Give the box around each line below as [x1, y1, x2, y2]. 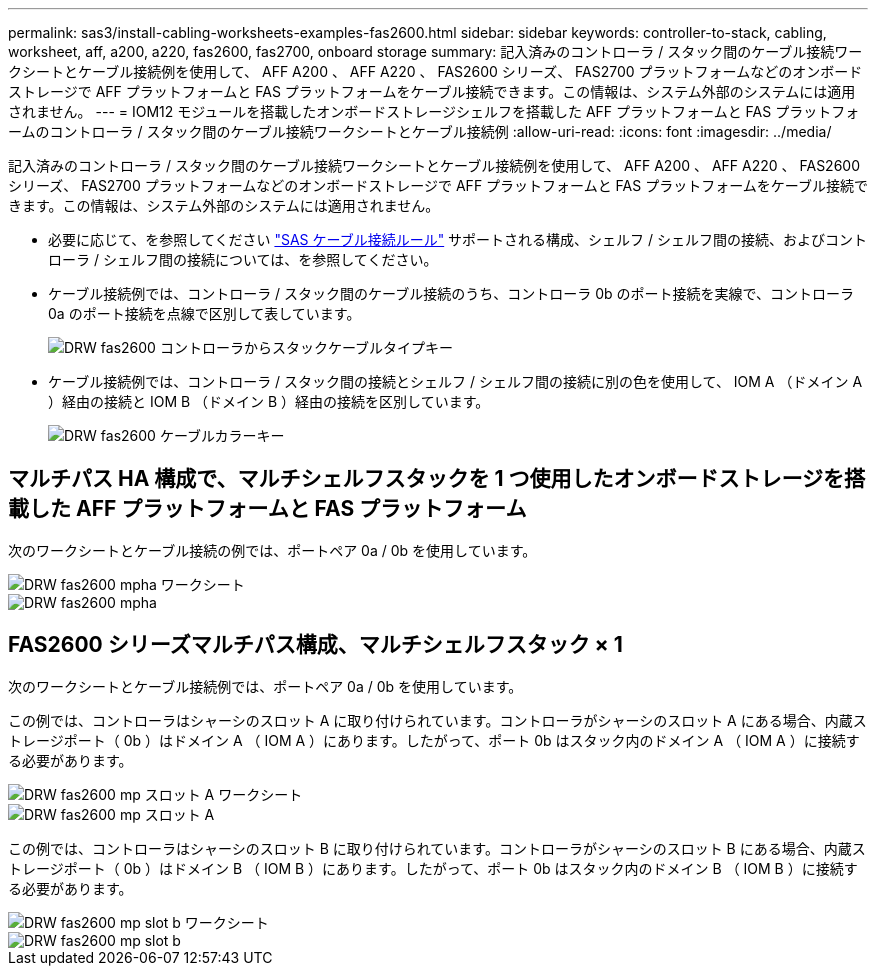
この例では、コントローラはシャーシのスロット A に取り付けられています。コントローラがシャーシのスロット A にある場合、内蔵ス [8, 711, 867, 729]
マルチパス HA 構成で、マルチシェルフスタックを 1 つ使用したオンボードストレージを [8, 466, 845, 492]
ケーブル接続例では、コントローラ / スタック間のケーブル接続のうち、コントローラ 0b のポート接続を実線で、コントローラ [48, 285, 854, 302]
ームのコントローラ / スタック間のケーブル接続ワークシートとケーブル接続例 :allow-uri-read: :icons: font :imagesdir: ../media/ [8, 123, 832, 140]
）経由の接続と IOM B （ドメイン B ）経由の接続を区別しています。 [48, 393, 490, 410]
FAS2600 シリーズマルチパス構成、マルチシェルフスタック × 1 [8, 632, 623, 658]
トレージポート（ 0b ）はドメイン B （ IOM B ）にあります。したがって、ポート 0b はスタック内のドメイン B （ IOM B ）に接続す [8, 859, 858, 877]
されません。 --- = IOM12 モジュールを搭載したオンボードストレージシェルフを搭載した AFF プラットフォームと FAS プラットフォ [8, 103, 860, 120]
